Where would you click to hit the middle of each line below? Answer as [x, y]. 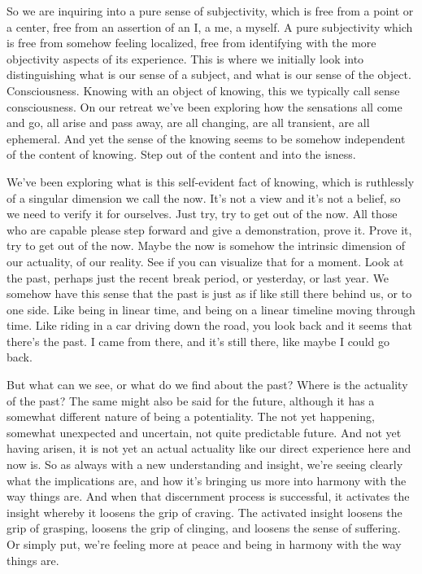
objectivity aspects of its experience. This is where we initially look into [185, 58]
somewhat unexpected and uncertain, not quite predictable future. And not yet [204, 432]
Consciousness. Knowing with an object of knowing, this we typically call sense [203, 90]
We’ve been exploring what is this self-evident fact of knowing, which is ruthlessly [211, 181]
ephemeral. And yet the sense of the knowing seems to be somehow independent [206, 138]
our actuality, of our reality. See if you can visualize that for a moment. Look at [205, 261]
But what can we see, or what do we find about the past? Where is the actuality [207, 385]
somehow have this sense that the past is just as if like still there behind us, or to [209, 294]
